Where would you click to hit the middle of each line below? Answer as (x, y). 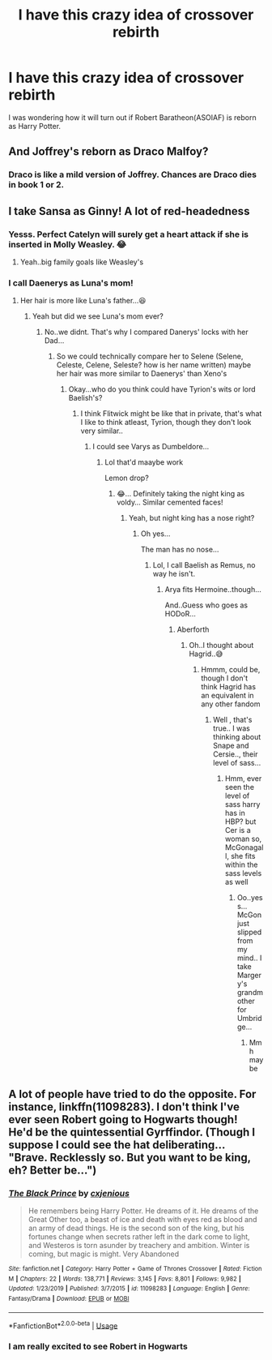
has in (235, 813)
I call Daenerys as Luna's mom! (71, 283)
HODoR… (181, 614)
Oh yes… (155, 534)
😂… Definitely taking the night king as (181, 494)
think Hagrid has (229, 687)
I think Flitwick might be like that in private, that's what (171, 414)
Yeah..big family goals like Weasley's (82, 262)
